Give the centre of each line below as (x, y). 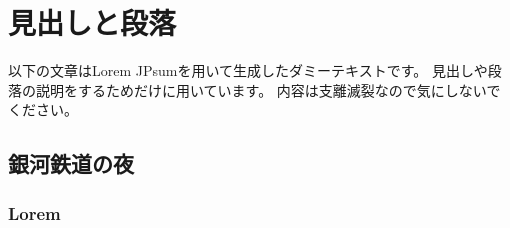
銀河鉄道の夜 (71, 163)
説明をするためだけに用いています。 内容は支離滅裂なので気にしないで (268, 89)
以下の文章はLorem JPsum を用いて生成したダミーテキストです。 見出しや (248, 70)
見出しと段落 (92, 22)
